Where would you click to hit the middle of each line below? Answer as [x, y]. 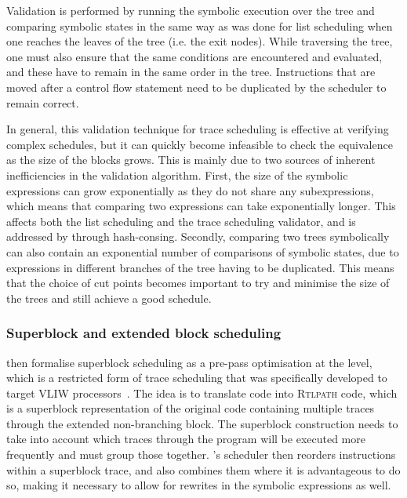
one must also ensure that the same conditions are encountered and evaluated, [194, 56]
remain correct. [43, 102]
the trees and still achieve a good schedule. [109, 298]
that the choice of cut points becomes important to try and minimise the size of [198, 283]
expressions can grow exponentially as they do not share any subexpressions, [190, 190]
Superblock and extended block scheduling [144, 333]
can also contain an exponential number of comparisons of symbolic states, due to [203, 251]
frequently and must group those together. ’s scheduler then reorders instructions [201, 454]
